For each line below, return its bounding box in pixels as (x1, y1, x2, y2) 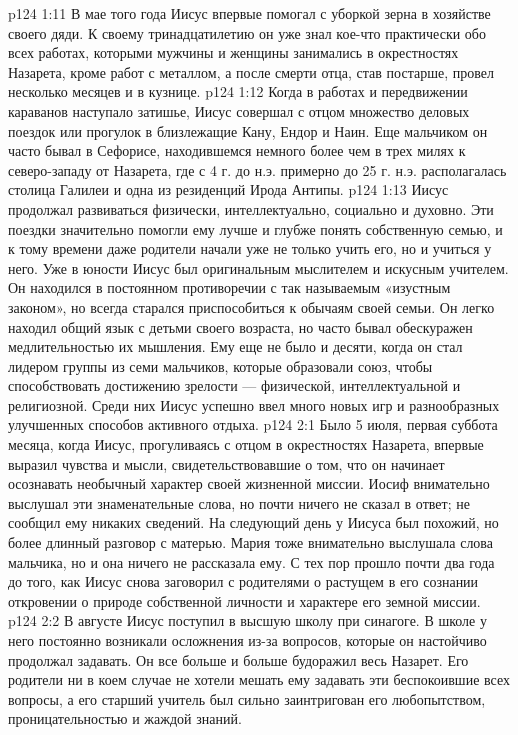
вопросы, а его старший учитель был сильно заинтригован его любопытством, (8, 688, 486, 709)
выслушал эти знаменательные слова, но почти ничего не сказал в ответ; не (8, 492, 470, 513)
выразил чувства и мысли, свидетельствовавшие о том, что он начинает (8, 453, 445, 474)
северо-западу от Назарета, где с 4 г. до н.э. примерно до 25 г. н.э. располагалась (8, 159, 507, 180)
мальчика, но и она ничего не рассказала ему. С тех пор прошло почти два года (8, 551, 495, 572)
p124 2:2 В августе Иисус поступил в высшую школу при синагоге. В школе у (8, 610, 487, 631)
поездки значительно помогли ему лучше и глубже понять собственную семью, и (8, 218, 503, 239)
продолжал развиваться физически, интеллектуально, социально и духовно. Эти (8, 198, 494, 219)
